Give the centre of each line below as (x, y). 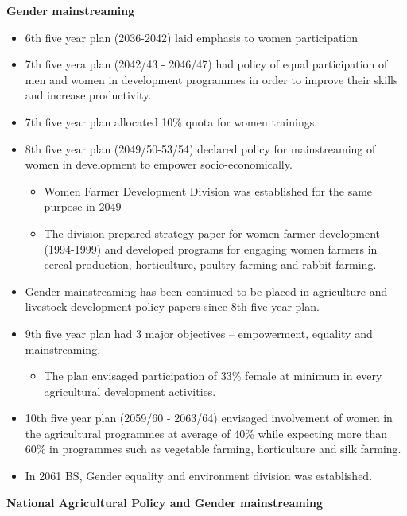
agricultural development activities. (130, 391)
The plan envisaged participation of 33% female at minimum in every (213, 376)
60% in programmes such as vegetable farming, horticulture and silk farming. (213, 449)
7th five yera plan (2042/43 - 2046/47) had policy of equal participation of (206, 64)
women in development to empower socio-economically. (159, 164)
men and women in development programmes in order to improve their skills (211, 79)
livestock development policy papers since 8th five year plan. (172, 306)
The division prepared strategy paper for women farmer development (212, 233)
